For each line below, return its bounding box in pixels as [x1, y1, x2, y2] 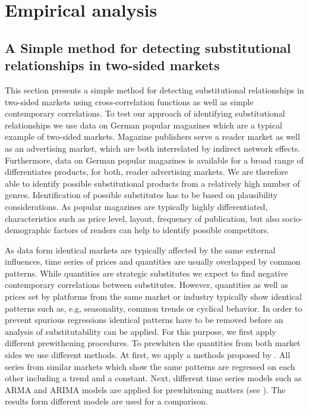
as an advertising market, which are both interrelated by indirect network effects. [5, 142, 301, 154]
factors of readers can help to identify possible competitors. [53, 224, 270, 236]
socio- [282, 212, 303, 224]
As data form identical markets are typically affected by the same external [5, 243, 276, 256]
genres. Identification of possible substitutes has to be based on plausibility [5, 189, 278, 201]
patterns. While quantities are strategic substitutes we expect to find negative [5, 266, 288, 279]
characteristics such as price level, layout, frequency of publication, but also [5, 212, 280, 224]
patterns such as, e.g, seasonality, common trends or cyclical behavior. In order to [5, 302, 302, 314]
